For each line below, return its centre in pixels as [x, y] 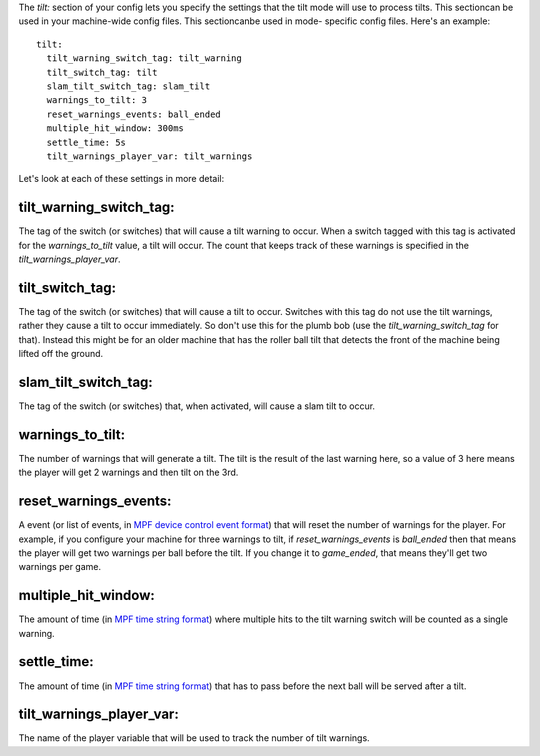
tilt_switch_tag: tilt [102, 72]
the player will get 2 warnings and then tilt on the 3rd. [128, 472]
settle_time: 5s [86, 142]
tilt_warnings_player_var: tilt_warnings [149, 156]
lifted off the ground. [61, 354]
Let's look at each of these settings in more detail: [121, 179]
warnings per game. [60, 567]
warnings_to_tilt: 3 [97, 100]
